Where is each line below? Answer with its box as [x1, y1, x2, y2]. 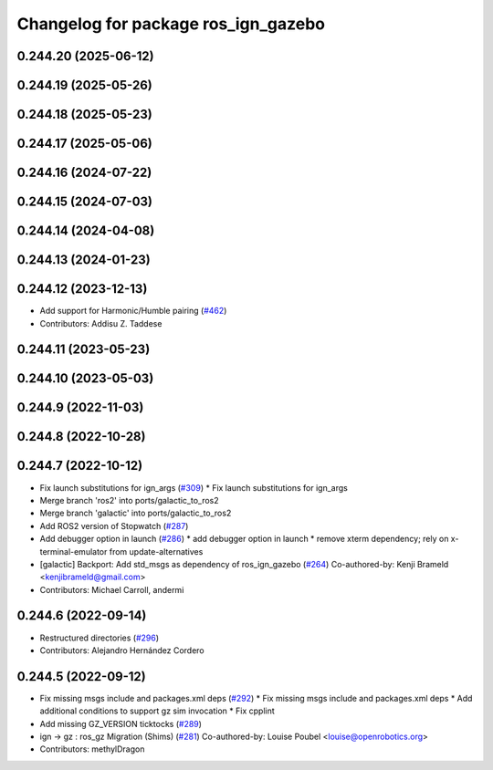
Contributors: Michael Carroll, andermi [39, 584, 184, 595]
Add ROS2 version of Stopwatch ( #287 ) [39, 520, 189, 531]
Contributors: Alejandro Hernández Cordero [39, 644, 205, 656]
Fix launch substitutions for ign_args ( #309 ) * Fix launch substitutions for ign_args [39, 482, 349, 493]
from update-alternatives [109, 546, 204, 557]
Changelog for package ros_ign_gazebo [16, 14, 326, 34]
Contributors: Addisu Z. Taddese [39, 317, 163, 328]
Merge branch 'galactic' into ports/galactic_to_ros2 [39, 507, 232, 519]
